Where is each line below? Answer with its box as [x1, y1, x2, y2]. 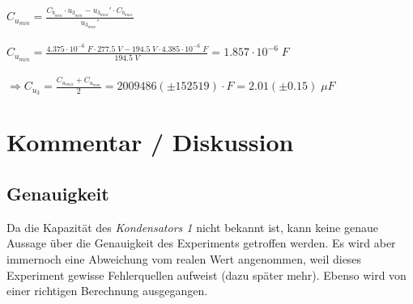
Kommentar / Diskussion [6, 125, 294, 158]
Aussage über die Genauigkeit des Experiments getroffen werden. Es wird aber [6, 234, 396, 251]
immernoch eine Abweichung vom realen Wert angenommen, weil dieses [6, 251, 362, 268]
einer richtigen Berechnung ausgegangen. [6, 282, 208, 299]
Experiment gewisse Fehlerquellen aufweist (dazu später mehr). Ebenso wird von [6, 266, 407, 283]
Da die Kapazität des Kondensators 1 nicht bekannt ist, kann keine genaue [6, 218, 378, 235]
